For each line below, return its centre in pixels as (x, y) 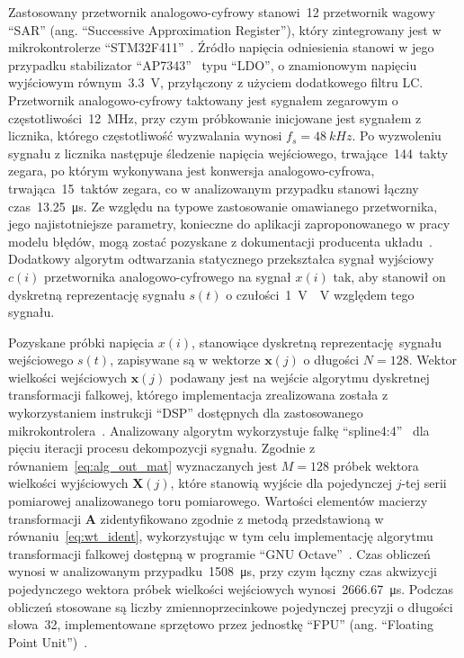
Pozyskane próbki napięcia (81, 342)
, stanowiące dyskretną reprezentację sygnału (317, 342)
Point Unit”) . (48, 641)
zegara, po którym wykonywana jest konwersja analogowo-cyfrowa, (192, 171)
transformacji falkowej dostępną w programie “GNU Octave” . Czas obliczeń (219, 553)
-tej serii (424, 483)
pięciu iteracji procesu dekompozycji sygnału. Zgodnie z (162, 448)
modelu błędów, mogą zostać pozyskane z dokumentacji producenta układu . (221, 241)
